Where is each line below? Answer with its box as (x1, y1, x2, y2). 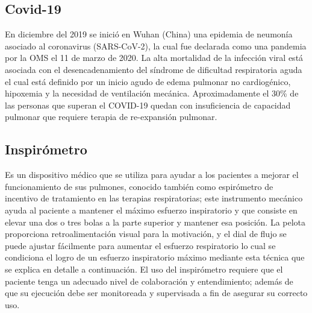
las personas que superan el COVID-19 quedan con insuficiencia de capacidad (5, 98, 291, 111)
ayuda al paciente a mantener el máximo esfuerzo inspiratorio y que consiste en (5, 203, 298, 216)
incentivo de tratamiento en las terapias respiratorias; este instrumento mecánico (5, 192, 303, 204)
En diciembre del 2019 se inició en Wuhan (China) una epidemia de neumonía (5, 28, 293, 40)
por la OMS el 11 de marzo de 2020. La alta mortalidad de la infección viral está (5, 51, 304, 64)
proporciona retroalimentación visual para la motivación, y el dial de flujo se (5, 227, 287, 240)
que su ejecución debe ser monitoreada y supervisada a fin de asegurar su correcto (5, 286, 308, 299)
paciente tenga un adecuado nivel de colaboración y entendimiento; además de (5, 274, 293, 287)
